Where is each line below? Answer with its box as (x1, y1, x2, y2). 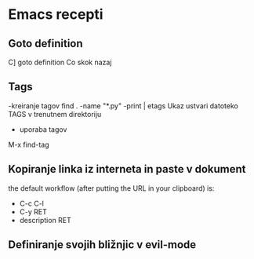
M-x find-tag (8, 140, 49, 149)
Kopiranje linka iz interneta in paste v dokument (8, 162, 246, 176)
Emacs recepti (8, 5, 103, 24)
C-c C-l (19, 199, 45, 208)
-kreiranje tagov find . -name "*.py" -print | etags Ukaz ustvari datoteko (8, 100, 239, 111)
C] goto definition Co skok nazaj (8, 57, 112, 67)
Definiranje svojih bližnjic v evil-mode (8, 238, 197, 252)
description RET (19, 215, 72, 224)
